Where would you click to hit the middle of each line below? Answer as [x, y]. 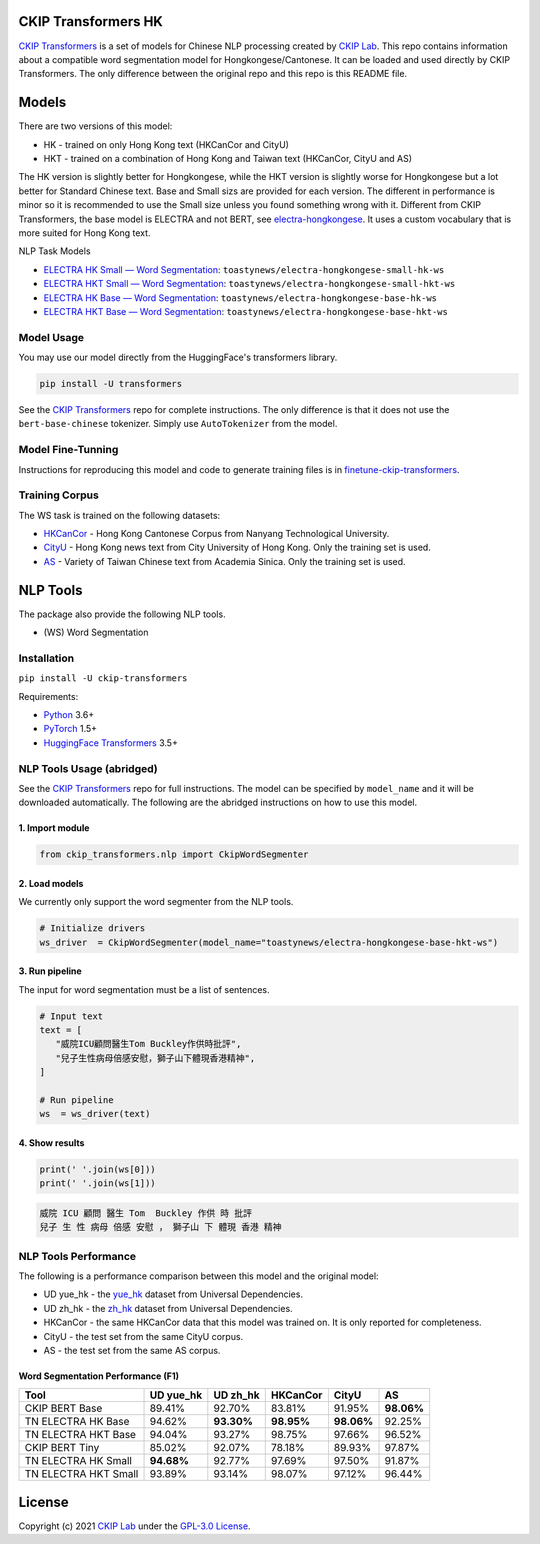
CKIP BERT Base [63, 1408]
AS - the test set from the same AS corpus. [132, 1351]
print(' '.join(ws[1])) [98, 1183]
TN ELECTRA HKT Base [80, 1435]
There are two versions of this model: [95, 126]
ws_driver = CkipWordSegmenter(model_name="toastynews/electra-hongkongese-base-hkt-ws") [269, 942]
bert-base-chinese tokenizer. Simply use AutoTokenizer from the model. [178, 424]
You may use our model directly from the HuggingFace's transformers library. [178, 357]
